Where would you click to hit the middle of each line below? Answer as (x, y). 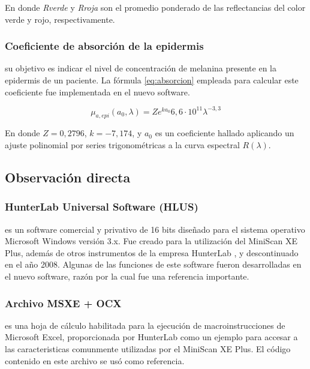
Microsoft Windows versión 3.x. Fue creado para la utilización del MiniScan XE (151, 241)
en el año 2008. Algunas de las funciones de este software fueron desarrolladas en (153, 264)
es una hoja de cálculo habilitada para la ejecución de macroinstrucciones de (145, 325)
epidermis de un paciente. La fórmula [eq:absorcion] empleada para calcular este (152, 80)
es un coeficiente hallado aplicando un (225, 133)
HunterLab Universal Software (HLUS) (102, 207)
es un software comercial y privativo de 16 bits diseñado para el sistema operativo (155, 229)
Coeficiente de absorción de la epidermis (104, 46)
